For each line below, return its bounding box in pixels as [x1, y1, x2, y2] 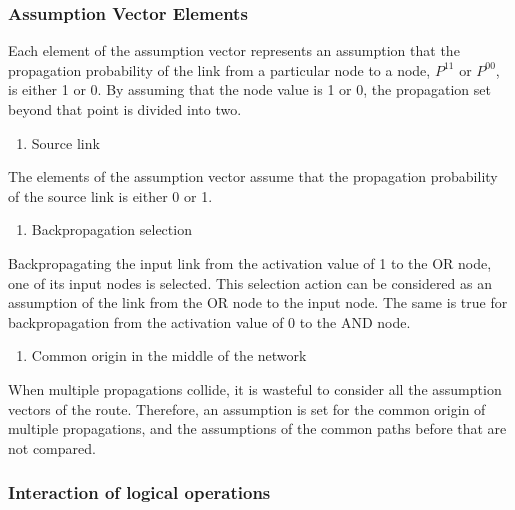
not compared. [8, 437, 96, 458]
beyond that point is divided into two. [8, 99, 242, 119]
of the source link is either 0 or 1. [8, 185, 213, 206]
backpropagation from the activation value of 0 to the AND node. [8, 311, 411, 332]
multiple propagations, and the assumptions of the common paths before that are [8, 418, 507, 439]
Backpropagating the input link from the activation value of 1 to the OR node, [8, 252, 492, 273]
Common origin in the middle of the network [31, 345, 307, 366]
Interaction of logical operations [8, 480, 271, 505]
